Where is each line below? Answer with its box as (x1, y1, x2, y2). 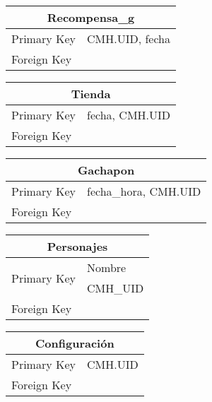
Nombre (87, 259, 126, 276)
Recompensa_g (47, 9, 135, 25)
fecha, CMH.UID (87, 107, 171, 123)
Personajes (47, 238, 108, 254)
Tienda (71, 85, 111, 102)
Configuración (35, 335, 114, 351)
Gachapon (77, 162, 135, 178)
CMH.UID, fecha (87, 30, 171, 47)
